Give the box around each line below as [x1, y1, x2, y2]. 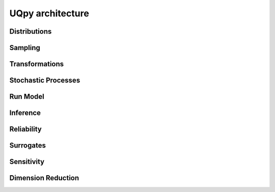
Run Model [9, 92, 44, 101]
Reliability [9, 125, 42, 134]
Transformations [9, 60, 64, 68]
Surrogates [9, 141, 46, 150]
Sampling [9, 43, 41, 52]
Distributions [9, 27, 52, 36]
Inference [9, 109, 41, 117]
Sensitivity [9, 157, 45, 166]
